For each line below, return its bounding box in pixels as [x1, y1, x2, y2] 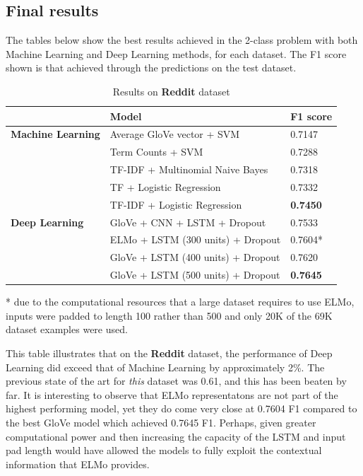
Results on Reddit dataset [112, 83, 230, 98]
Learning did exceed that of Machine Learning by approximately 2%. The [6, 359, 325, 374]
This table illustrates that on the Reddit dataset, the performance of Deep [6, 346, 333, 361]
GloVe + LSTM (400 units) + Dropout [109, 250, 280, 265]
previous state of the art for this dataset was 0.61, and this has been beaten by [6, 373, 347, 388]
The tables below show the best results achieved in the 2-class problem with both [6, 33, 358, 47]
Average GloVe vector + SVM [109, 127, 240, 141]
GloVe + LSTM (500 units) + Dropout [109, 267, 280, 282]
